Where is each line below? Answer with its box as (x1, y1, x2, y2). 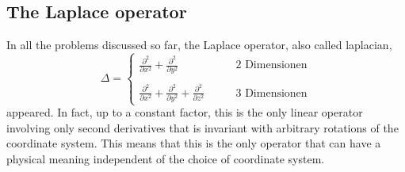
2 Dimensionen (235, 59, 308, 71)
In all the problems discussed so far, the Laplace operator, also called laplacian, (6, 36, 392, 53)
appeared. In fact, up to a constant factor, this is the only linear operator (6, 104, 363, 120)
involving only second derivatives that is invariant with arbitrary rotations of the (6, 119, 399, 136)
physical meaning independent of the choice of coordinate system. (6, 150, 325, 166)
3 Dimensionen (235, 87, 308, 99)
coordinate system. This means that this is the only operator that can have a (6, 135, 381, 151)
